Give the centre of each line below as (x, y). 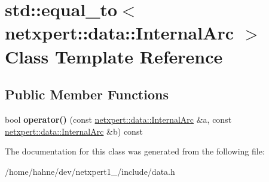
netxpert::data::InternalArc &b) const (74, 131)
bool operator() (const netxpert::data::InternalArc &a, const (118, 119)
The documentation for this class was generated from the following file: (135, 151)
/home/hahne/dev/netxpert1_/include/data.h (90, 171)
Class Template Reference (114, 56)
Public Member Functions (87, 94)
